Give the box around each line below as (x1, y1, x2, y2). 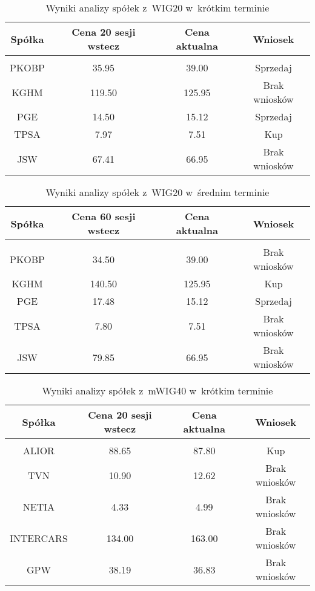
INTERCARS (10, 531, 68, 545)
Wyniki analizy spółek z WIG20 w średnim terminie (45, 185, 270, 199)
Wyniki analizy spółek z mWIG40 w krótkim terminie (42, 384, 273, 397)
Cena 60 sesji (71, 209, 136, 223)
